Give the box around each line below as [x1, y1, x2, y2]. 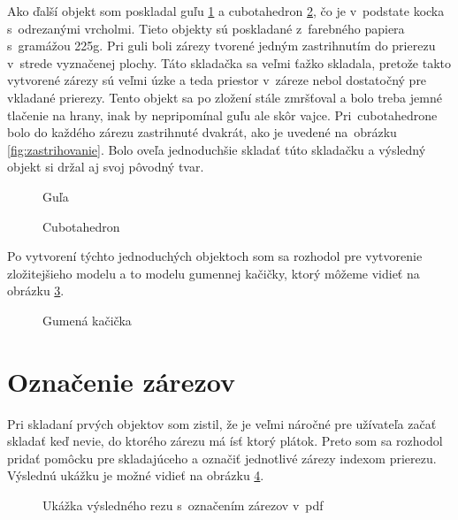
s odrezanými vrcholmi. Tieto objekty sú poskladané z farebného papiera [7, 19, 405, 37]
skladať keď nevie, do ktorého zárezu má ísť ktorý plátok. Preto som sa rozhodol [7, 432, 443, 450]
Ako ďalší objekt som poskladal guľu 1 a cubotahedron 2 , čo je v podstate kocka [7, 2, 445, 19]
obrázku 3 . [7, 281, 65, 300]
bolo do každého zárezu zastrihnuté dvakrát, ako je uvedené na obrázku [7, 123, 397, 141]
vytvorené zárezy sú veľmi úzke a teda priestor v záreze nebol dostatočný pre [7, 71, 427, 89]
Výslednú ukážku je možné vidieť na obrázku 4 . [7, 466, 264, 485]
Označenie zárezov [7, 363, 235, 399]
